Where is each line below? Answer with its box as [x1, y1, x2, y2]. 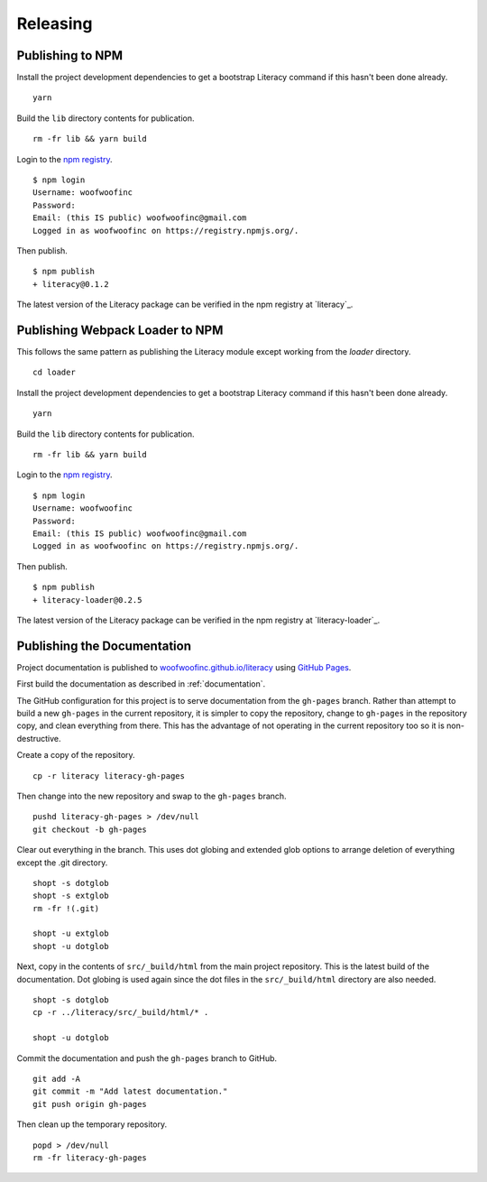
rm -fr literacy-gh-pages [32, 1152, 148, 1163]
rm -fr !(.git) [32, 903, 100, 913]
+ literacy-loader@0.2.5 [32, 595, 142, 605]
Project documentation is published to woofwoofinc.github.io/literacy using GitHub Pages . [16, 661, 352, 672]
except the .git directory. [16, 857, 108, 868]
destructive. [16, 733, 62, 743]
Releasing [16, 14, 93, 33]
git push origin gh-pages [32, 1099, 148, 1109]
